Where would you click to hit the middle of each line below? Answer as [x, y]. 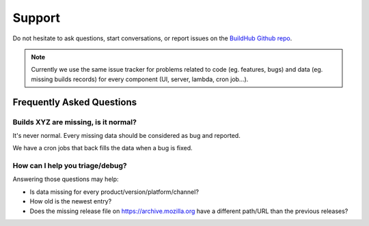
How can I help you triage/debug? [70, 166]
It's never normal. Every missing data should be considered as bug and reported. [126, 135]
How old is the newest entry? [71, 201]
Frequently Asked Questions [75, 102]
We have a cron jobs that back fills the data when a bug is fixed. [102, 148]
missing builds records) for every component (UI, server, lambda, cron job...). [140, 79]
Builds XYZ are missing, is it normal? [74, 122]
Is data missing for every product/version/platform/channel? [114, 192]
